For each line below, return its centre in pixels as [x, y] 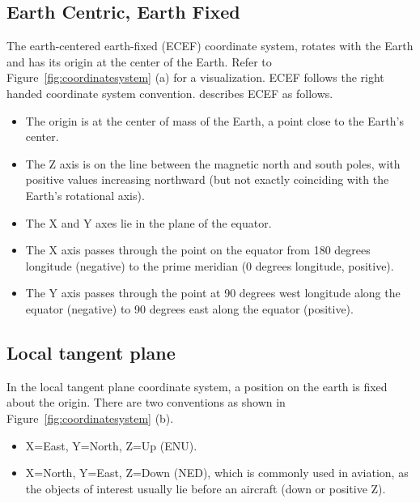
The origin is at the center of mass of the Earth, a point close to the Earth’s [214, 120]
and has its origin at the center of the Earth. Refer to [139, 61]
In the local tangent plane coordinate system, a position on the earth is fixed [197, 386]
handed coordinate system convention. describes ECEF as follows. [170, 93]
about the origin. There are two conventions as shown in [146, 402]
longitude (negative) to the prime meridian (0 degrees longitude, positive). [210, 265]
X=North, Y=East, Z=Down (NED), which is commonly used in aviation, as [217, 473]
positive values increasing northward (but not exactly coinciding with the [207, 179]
